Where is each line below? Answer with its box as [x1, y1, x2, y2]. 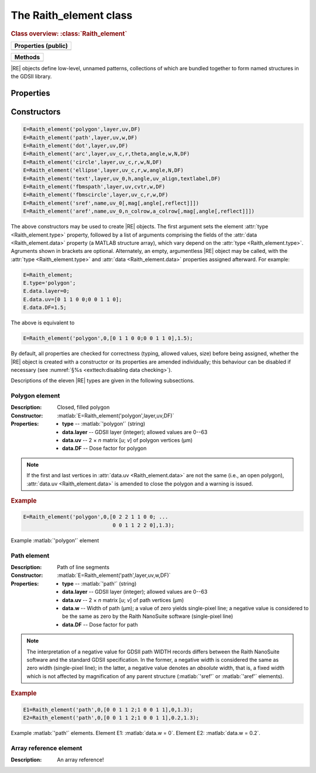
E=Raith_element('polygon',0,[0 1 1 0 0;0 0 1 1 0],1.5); [23, 335, 193, 342]
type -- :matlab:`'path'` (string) [62, 580, 137, 587]
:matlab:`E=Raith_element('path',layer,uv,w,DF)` [57, 572, 171, 579]
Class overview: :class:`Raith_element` [11, 29, 128, 37]
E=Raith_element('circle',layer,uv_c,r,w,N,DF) [23, 159, 162, 165]
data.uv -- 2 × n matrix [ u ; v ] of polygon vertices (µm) [62, 437, 193, 444]
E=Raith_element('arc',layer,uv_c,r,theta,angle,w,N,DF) [23, 151, 190, 158]
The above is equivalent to [11, 319, 75, 326]
